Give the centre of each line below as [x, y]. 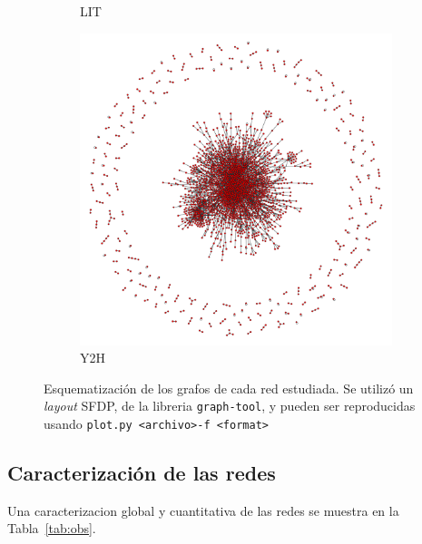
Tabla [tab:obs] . [52, 528]
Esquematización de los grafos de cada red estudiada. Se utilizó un [229, 388]
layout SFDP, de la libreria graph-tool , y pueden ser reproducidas [230, 406]
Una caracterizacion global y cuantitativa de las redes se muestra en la [203, 510]
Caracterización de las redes [142, 473]
